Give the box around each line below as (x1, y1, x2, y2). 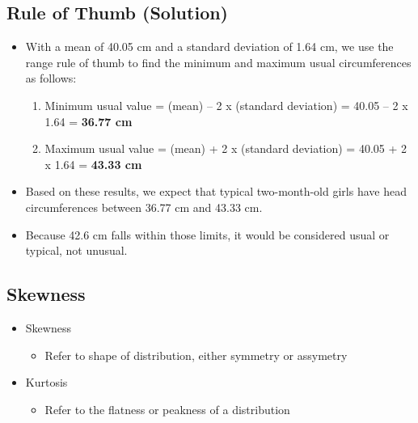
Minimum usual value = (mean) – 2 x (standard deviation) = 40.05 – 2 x (44, 96, 408, 113)
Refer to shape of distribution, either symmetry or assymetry (44, 346, 348, 363)
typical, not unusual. (25, 242, 128, 259)
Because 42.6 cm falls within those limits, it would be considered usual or (25, 226, 390, 243)
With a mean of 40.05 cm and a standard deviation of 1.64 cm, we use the (25, 38, 394, 55)
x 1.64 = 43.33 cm (44, 155, 142, 172)
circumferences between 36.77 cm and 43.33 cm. (25, 198, 263, 215)
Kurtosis (25, 374, 68, 391)
